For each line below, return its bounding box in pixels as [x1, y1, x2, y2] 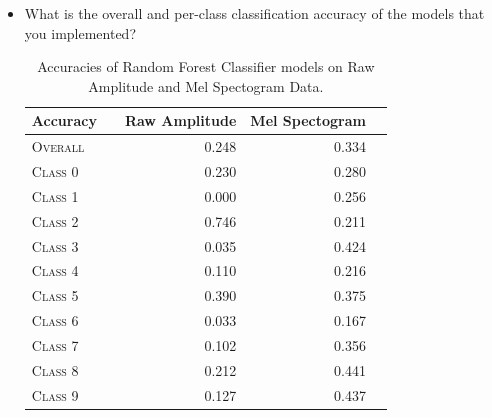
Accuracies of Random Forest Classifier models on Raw [37, 56, 375, 77]
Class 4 [31, 260, 79, 281]
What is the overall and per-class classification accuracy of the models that [24, 3, 485, 23]
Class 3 [31, 235, 79, 256]
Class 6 [31, 310, 79, 331]
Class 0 [31, 161, 79, 182]
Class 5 [31, 285, 79, 306]
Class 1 [31, 185, 79, 206]
